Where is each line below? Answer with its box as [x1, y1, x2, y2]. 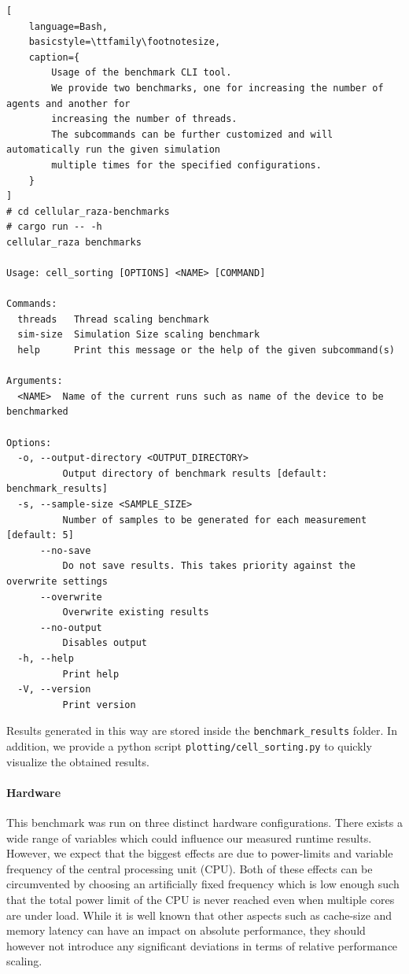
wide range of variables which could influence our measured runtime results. [6, 829, 372, 846]
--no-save [39, 544, 91, 556]
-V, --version [17, 684, 91, 695]
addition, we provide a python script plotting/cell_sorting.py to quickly [6, 737, 372, 754]
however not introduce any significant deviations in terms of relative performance [6, 937, 398, 954]
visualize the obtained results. [6, 753, 149, 769]
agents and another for [6, 98, 131, 109]
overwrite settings [6, 575, 108, 587]
